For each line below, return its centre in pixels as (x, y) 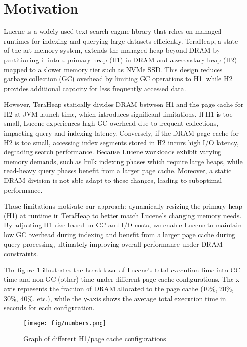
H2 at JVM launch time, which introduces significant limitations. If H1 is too (118, 113)
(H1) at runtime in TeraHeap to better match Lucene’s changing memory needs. (123, 215)
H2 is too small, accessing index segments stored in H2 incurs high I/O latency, (121, 142)
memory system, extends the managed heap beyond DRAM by (127, 50)
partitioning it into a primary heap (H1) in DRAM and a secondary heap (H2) (121, 59)
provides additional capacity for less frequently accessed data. (95, 88)
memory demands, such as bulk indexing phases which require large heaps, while (123, 161)
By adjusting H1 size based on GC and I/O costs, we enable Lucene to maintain (123, 225)
